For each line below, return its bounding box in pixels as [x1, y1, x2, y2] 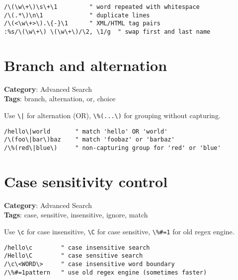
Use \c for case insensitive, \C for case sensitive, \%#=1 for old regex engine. [4, 226, 235, 236]
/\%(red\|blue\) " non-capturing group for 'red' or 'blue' [4, 144, 221, 151]
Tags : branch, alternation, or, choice [4, 93, 116, 104]
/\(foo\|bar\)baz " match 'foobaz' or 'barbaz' [4, 136, 175, 143]
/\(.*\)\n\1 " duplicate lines [4, 11, 150, 19]
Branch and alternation [4, 55, 167, 75]
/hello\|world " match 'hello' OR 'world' [4, 128, 168, 135]
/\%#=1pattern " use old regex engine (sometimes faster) [4, 269, 207, 276]
